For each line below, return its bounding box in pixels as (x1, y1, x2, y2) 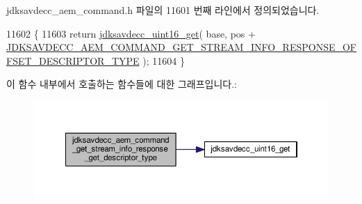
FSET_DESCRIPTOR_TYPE (6, 53, 140, 68)
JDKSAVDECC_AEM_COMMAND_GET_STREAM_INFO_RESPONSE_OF (6, 40, 356, 54)
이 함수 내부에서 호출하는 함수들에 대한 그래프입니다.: (6, 77, 237, 91)
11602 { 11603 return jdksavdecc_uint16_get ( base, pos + (6, 26, 256, 40)
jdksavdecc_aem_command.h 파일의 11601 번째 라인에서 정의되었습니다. (6, 3, 320, 17)
